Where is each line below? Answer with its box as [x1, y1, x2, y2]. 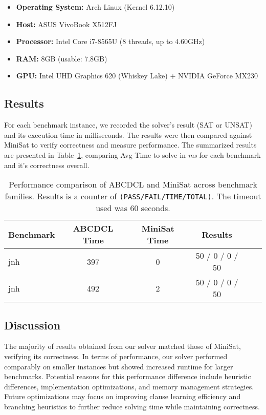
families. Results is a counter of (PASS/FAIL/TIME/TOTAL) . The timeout [5, 190, 261, 202]
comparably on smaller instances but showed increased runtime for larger [4, 361, 233, 371]
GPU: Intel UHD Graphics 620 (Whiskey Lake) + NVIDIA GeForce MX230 [16, 70, 258, 81]
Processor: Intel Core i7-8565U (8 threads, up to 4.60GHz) [16, 36, 205, 47]
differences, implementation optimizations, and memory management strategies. [4, 381, 254, 391]
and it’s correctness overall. [4, 159, 90, 170]
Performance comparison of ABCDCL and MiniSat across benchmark [9, 178, 257, 191]
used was [96, 202, 128, 214]
